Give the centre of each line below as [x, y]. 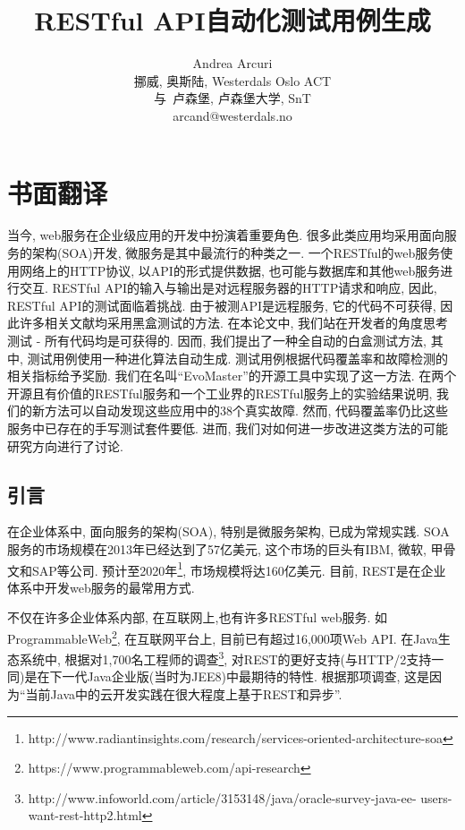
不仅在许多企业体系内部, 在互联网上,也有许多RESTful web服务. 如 [198, 617]
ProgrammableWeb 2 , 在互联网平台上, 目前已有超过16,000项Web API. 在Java [223, 637]
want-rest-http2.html [85, 815]
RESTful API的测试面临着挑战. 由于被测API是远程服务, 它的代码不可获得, [222, 305]
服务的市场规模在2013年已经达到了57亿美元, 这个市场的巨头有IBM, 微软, [217, 548]
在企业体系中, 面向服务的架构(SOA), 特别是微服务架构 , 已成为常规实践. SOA [228, 531]
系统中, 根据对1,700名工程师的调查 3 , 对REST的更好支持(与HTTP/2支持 [225, 658]
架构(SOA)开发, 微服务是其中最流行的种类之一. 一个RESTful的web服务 [236, 253]
